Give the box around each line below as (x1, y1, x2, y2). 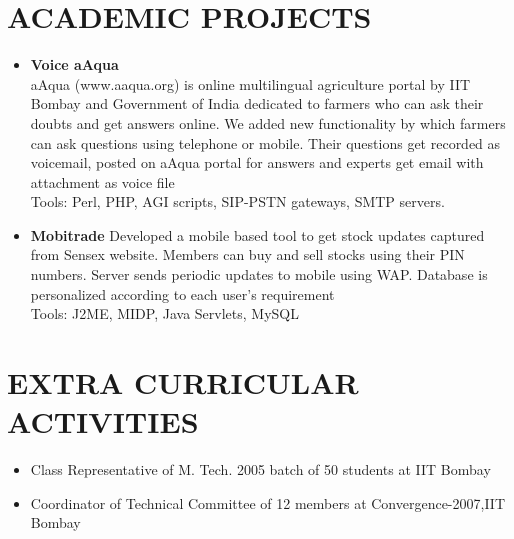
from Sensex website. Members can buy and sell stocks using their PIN (30, 244, 465, 265)
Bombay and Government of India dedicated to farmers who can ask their (30, 93, 484, 114)
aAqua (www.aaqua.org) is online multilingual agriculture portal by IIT (30, 73, 471, 94)
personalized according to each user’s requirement (30, 283, 335, 304)
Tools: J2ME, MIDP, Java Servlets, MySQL (30, 303, 299, 324)
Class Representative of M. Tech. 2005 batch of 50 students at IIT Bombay (30, 459, 491, 480)
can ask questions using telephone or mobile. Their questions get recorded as (30, 132, 501, 153)
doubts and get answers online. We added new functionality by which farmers (30, 112, 506, 133)
